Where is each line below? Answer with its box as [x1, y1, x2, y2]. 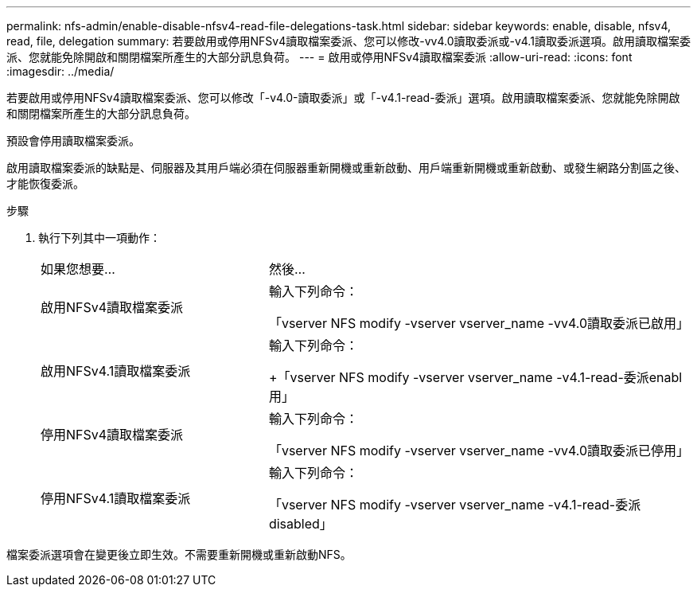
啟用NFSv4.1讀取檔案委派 [41, 363, 191, 379]
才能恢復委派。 [6, 177, 84, 190]
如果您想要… [41, 261, 115, 277]
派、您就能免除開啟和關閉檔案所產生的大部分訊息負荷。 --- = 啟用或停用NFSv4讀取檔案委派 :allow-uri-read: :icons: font [6, 50, 633, 64]
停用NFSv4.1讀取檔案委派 [41, 490, 191, 506]
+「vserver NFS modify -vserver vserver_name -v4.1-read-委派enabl [268, 369, 683, 385]
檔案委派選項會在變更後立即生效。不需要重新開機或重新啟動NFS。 [6, 548, 352, 561]
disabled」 [268, 516, 333, 532]
